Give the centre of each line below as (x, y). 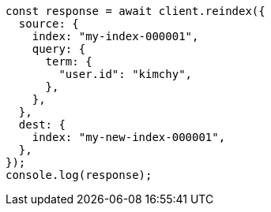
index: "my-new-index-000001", (129, 137)
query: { (59, 49)
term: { (69, 61)
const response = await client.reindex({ (135, 11)
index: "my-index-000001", (115, 36)
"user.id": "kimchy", (126, 74)
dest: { (42, 125)
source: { (49, 24)
